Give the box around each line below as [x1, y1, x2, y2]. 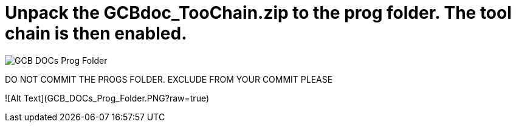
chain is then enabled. [5, 23, 187, 44]
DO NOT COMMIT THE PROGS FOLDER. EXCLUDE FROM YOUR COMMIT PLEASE [5, 74, 333, 84]
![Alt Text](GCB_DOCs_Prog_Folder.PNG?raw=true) [5, 92, 210, 103]
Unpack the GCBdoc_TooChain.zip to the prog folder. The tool [5, 2, 512, 23]
